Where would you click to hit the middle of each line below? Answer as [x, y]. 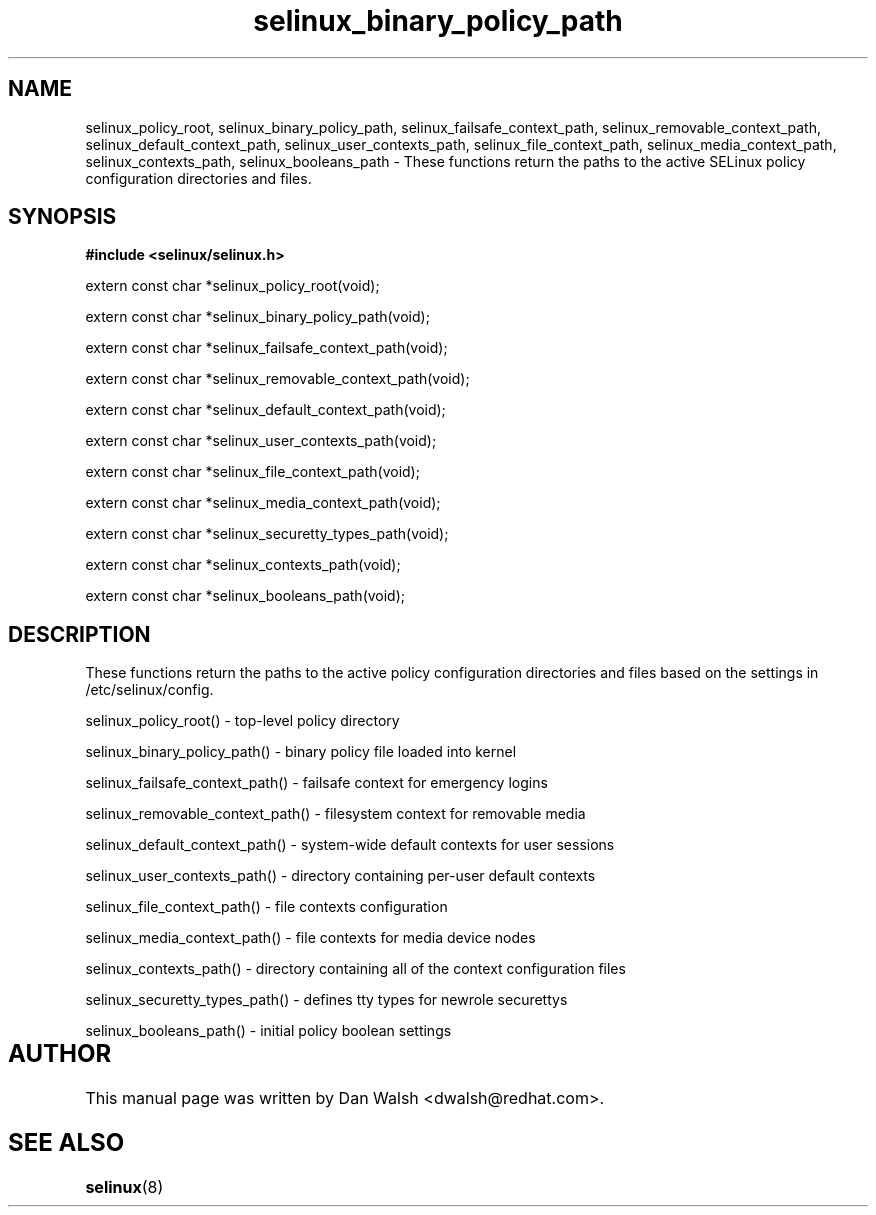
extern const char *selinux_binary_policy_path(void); [257, 317]
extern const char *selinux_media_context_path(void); [263, 503]
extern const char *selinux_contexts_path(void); [243, 565]
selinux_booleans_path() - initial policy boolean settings [268, 1031]
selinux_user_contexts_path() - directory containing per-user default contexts [340, 876]
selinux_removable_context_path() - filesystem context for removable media [335, 814]
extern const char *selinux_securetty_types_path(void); [267, 534]
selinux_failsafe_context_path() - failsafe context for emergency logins [316, 783]
